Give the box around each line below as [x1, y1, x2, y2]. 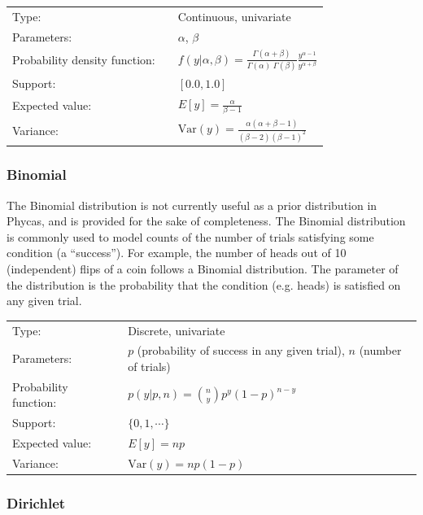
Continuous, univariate [177, 7, 291, 24]
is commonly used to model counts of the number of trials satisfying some [7, 228, 374, 245]
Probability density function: [12, 51, 155, 68]
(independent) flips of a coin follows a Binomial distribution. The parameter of [7, 260, 399, 277]
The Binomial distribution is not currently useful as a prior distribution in [7, 196, 377, 213]
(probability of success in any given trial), [137, 342, 345, 359]
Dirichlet [7, 492, 66, 513]
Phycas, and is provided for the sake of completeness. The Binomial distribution [7, 212, 406, 229]
